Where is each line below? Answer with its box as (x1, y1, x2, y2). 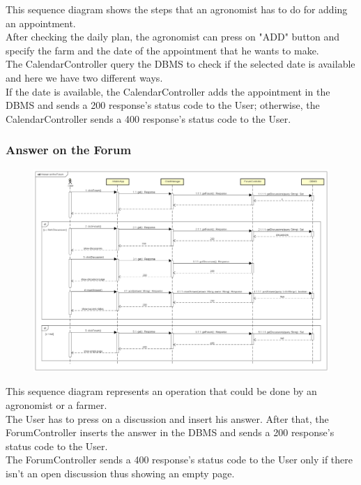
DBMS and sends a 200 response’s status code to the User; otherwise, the (6, 98, 320, 112)
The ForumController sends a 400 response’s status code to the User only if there (6, 452, 353, 467)
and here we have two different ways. (6, 70, 163, 84)
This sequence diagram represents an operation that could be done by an (6, 384, 317, 398)
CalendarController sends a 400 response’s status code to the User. (6, 111, 291, 126)
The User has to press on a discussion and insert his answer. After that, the (6, 411, 329, 426)
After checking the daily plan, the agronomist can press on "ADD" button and (6, 29, 340, 44)
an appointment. (6, 15, 76, 30)
